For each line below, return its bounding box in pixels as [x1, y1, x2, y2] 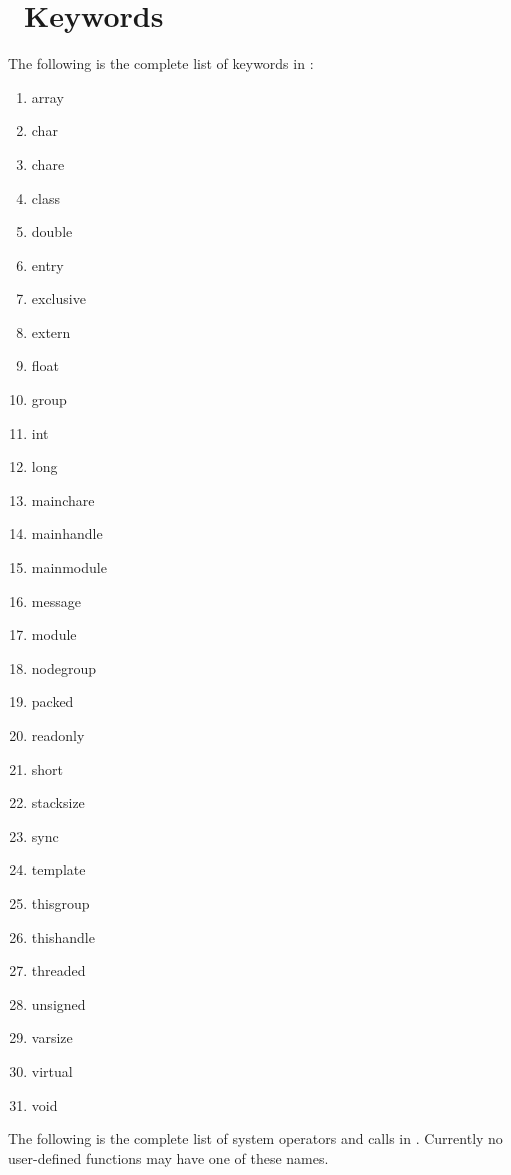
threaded [31, 960, 86, 981]
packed [31, 691, 74, 712]
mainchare [31, 489, 95, 510]
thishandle [31, 926, 95, 947]
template [31, 859, 86, 880]
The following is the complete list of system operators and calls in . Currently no [8, 1128, 503, 1149]
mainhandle [31, 523, 103, 544]
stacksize [31, 792, 85, 813]
